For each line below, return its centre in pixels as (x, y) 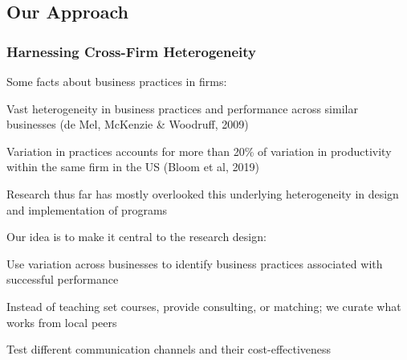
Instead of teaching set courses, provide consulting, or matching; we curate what (204, 306)
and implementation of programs (87, 209)
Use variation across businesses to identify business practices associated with (195, 263)
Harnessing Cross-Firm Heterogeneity (132, 51)
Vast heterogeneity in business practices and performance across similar (182, 108)
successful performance (63, 279)
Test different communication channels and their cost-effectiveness (169, 349)
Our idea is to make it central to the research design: (136, 237)
